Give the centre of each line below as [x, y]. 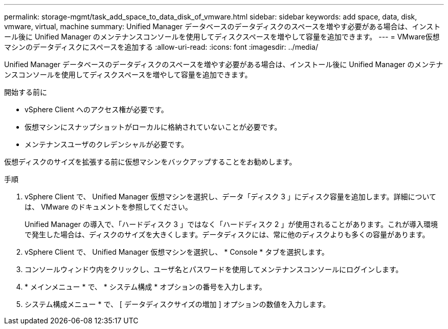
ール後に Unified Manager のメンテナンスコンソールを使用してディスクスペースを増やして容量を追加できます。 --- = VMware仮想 [222, 37]
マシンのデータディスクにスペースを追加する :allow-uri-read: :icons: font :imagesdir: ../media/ [161, 47]
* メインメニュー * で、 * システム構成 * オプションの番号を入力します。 [145, 287]
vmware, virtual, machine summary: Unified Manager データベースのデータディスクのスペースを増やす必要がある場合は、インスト [222, 26]
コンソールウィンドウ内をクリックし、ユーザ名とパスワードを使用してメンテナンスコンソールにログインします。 [214, 269]
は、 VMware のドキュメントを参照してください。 [108, 207]
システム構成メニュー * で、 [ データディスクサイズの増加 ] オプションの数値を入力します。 [177, 304]
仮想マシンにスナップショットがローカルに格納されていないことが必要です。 [153, 127]
